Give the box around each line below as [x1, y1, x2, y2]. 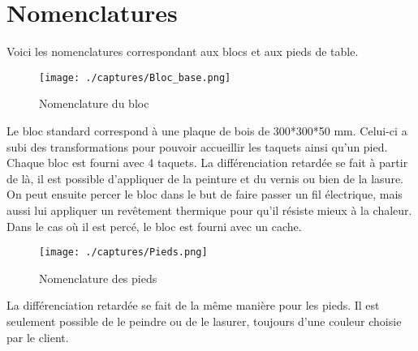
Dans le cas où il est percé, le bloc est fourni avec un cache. [6, 217, 302, 234]
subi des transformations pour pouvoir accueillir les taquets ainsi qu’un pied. [6, 138, 388, 155]
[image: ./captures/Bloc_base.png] [39, 71, 231, 83]
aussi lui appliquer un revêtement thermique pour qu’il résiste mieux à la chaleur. [6, 201, 412, 218]
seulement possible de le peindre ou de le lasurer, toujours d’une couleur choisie [6, 312, 402, 329]
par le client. [6, 328, 69, 345]
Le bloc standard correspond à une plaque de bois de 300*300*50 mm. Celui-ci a [6, 122, 407, 139]
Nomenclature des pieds [39, 269, 157, 286]
